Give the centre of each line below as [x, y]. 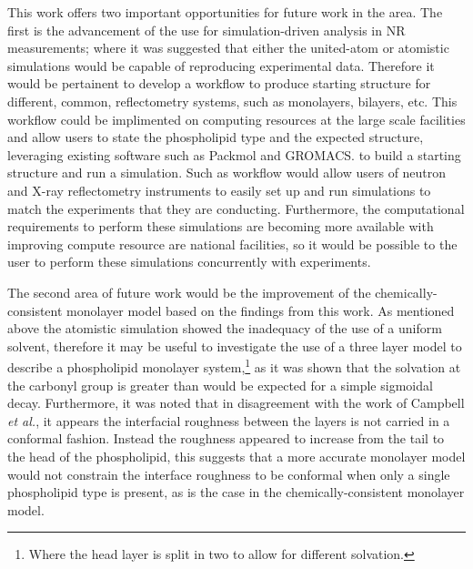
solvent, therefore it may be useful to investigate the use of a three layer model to [235, 345]
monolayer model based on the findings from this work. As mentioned [261, 310]
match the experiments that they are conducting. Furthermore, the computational [236, 208]
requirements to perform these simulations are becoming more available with [221, 226]
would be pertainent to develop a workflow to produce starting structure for [219, 83]
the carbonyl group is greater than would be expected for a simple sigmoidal [220, 385]
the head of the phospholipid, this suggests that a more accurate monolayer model [236, 456]
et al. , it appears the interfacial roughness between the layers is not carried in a [229, 420]
